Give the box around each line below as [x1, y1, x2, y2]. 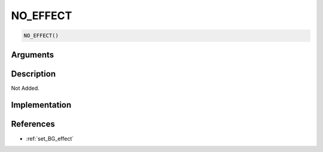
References [11, 119, 55, 129]
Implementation [11, 100, 72, 110]
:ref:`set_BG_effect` [26, 135, 74, 142]
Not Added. [11, 84, 40, 92]
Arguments [11, 50, 54, 60]
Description [11, 69, 56, 79]
